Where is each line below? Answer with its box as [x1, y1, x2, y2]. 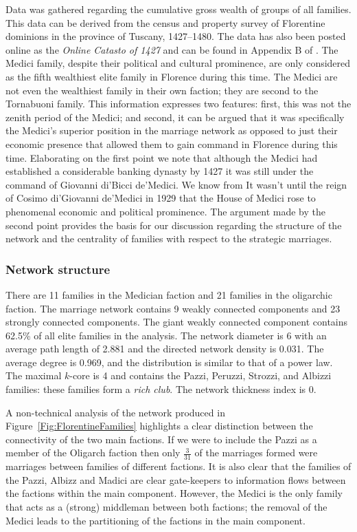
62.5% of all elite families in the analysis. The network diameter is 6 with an [5, 328, 327, 342]
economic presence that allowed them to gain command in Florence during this [5, 136, 338, 151]
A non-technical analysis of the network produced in [5, 405, 225, 419]
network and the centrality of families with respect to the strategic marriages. [5, 231, 332, 246]
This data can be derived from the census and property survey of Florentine [5, 15, 325, 30]
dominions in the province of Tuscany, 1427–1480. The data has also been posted [5, 29, 346, 43]
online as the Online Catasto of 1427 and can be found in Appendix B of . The [5, 42, 338, 56]
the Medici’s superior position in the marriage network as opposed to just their [5, 123, 338, 138]
